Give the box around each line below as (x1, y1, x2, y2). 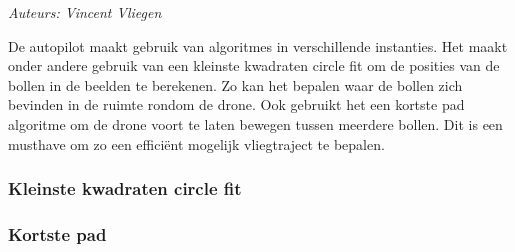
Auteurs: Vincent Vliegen (8, 2, 162, 22)
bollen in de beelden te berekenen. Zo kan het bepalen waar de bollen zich (8, 74, 463, 95)
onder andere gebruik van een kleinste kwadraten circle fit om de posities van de (8, 55, 500, 76)
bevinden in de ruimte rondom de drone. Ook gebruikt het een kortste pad (8, 94, 465, 115)
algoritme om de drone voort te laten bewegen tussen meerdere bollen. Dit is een (8, 113, 503, 134)
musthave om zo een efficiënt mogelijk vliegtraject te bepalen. (8, 133, 385, 154)
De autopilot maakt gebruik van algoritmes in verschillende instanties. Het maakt (8, 35, 508, 56)
